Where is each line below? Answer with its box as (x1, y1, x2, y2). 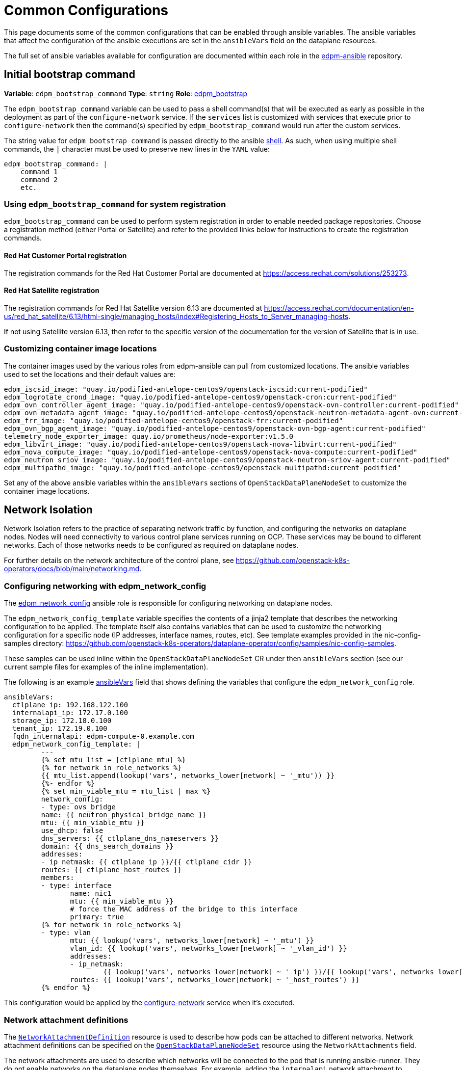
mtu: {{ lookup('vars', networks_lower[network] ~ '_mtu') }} (70, 936, 314, 945)
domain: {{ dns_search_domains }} (41, 842, 174, 851)
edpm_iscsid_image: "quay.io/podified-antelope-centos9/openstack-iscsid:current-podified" (4, 385, 368, 393)
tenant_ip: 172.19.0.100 (12, 724, 107, 733)
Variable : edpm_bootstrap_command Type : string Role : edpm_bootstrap (4, 89, 247, 98)
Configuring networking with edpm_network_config (4, 581, 206, 591)
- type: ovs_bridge (41, 803, 116, 811)
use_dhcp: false (41, 827, 103, 835)
